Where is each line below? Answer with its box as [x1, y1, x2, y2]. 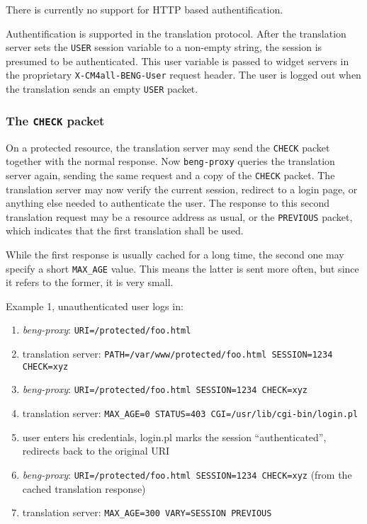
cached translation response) [22, 481, 146, 496]
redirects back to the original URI [22, 443, 170, 458]
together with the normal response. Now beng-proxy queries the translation [6, 154, 335, 169]
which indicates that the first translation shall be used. [6, 223, 244, 238]
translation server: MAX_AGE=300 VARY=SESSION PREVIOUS [22, 505, 272, 520]
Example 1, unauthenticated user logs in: [6, 298, 183, 313]
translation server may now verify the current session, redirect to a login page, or [6, 181, 358, 196]
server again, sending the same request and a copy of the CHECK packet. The [6, 167, 335, 182]
